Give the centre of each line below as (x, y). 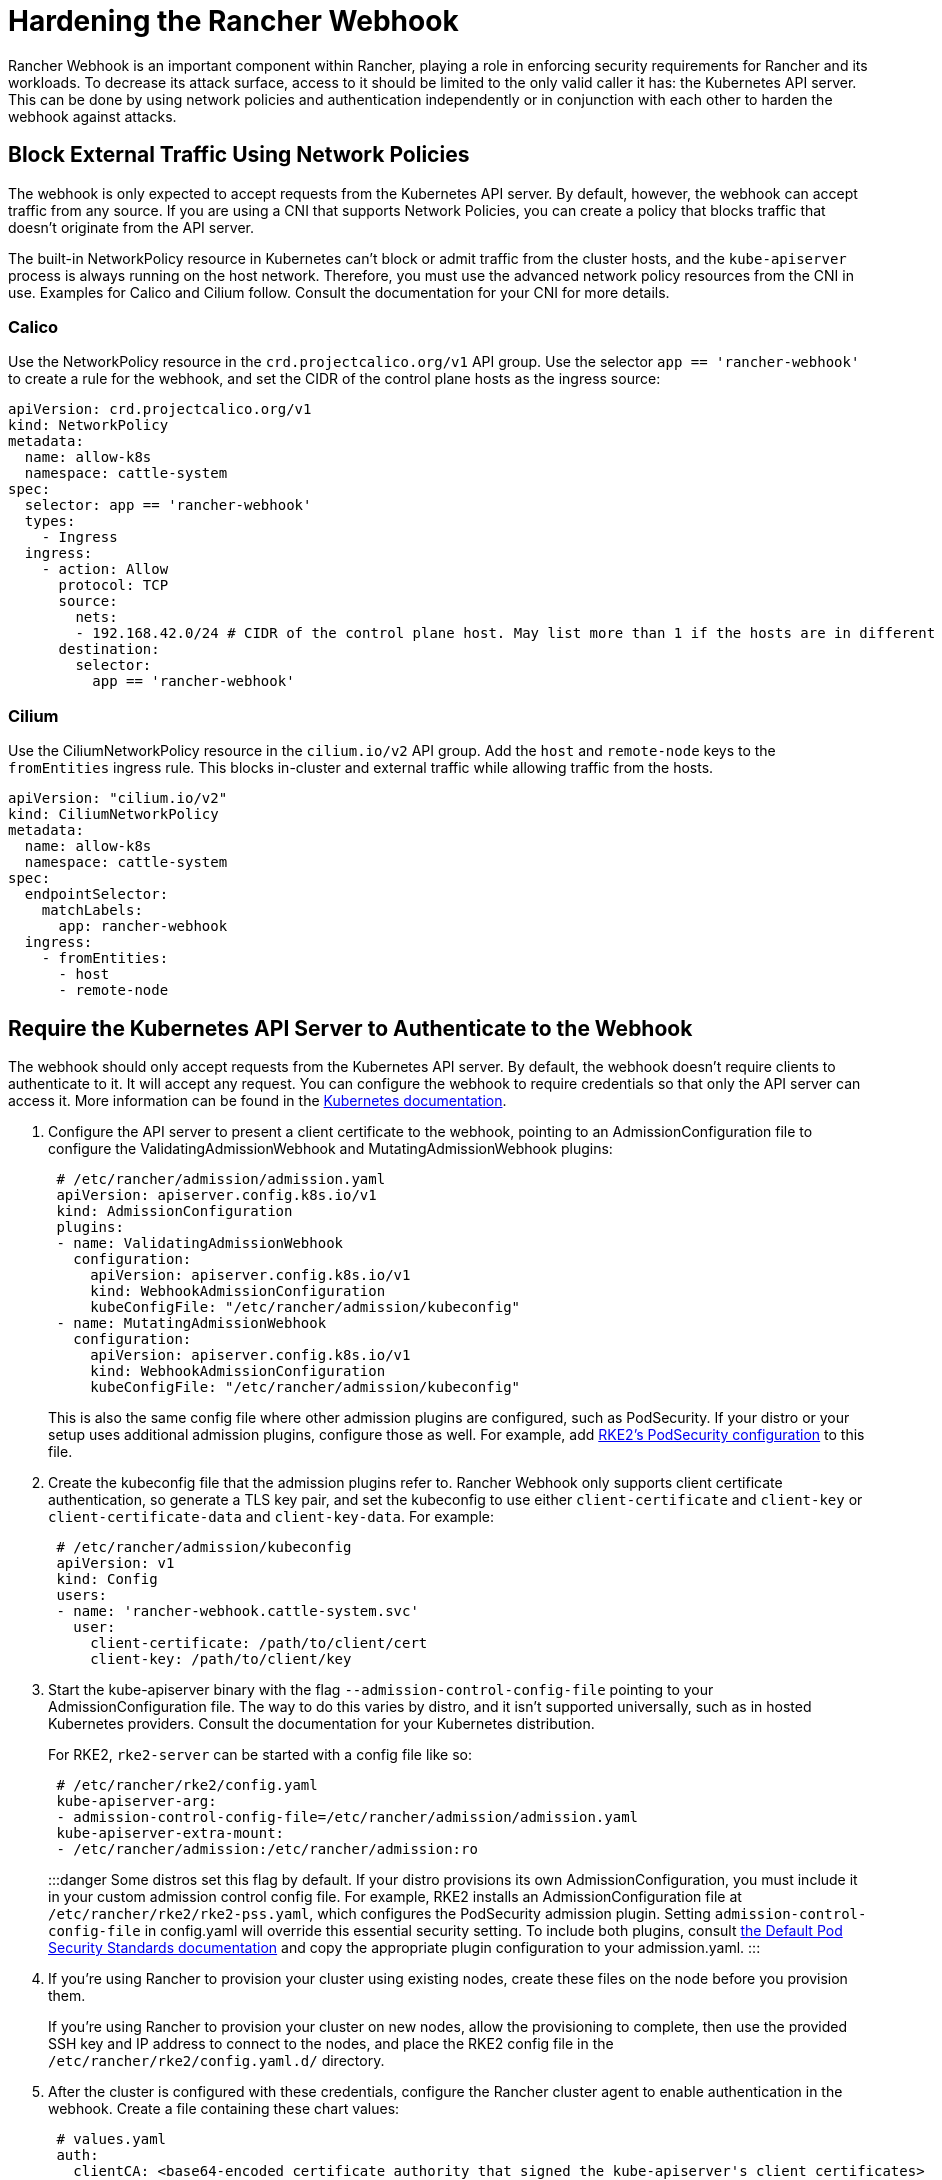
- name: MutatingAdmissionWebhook (191, 1322)
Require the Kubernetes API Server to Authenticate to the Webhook (350, 1028)
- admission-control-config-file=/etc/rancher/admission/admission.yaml (347, 1816)
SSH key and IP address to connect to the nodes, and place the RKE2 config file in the (331, 2043)
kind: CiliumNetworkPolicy (113, 814)
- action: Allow (105, 569)
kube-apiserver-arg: (136, 1800)
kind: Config (107, 1578)
